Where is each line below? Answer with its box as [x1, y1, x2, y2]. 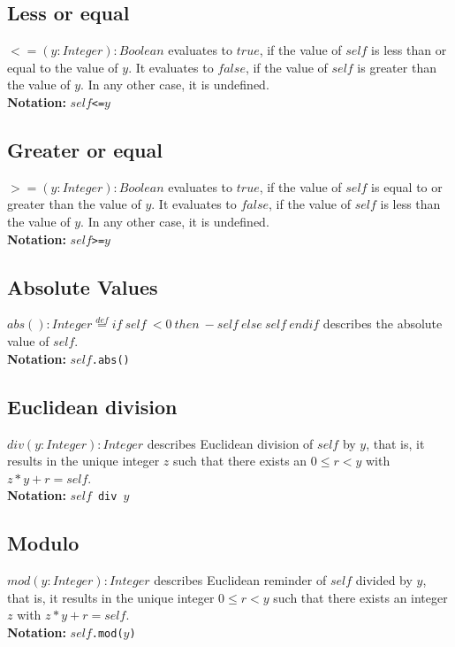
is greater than [357, 58, 436, 76]
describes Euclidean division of [147, 434, 314, 452]
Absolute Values [7, 273, 158, 300]
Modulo [7, 529, 80, 557]
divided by [355, 571, 413, 589]
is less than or [371, 41, 447, 59]
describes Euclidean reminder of [154, 571, 327, 589]
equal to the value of [7, 58, 118, 76]
